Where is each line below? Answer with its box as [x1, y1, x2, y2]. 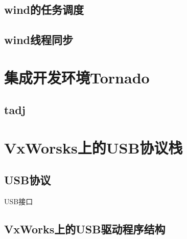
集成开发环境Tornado [4, 67, 150, 88]
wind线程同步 [4, 32, 73, 48]
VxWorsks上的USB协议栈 [4, 137, 183, 158]
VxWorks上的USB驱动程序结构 [4, 221, 166, 237]
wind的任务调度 [4, 2, 84, 17]
